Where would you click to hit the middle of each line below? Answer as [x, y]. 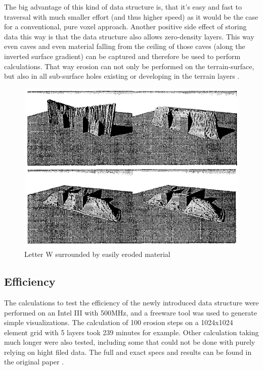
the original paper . [34, 362]
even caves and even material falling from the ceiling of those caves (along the [125, 46]
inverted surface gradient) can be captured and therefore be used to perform [122, 56]
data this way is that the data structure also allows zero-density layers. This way [129, 36]
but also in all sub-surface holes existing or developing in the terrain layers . [122, 76]
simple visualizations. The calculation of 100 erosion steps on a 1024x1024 [119, 322]
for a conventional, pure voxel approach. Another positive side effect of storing [125, 27]
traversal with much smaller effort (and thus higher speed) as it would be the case [131, 16]
